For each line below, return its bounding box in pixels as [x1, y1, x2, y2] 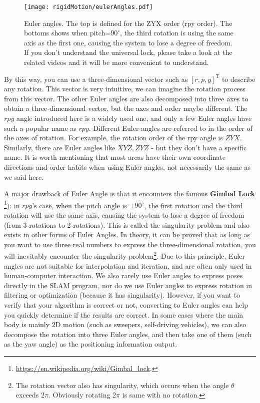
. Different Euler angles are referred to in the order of [88, 122, 252, 133]
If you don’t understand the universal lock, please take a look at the [24, 47, 232, 57]
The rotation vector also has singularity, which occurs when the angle [15, 380, 229, 390]
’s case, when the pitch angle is [32, 200, 127, 210]
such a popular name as [4, 122, 76, 133]
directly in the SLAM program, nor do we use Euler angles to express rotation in [4, 280, 252, 290]
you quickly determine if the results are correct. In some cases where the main [4, 309, 243, 320]
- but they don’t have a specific [151, 142, 247, 152]
